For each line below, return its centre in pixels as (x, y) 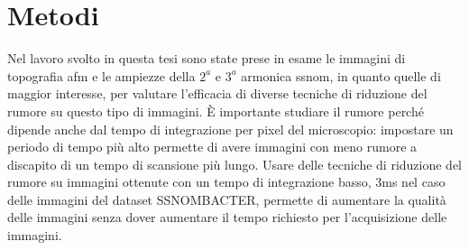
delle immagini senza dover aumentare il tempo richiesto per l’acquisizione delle (227, 217)
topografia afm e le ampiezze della (101, 75)
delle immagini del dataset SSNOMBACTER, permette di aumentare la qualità (227, 199)
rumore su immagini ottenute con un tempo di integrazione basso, (189, 182)
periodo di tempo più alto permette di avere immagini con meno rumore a (212, 147)
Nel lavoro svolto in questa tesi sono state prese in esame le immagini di (207, 58)
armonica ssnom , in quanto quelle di (341, 75)
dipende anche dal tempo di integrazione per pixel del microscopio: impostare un (230, 129)
